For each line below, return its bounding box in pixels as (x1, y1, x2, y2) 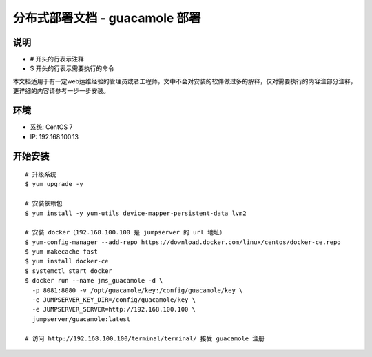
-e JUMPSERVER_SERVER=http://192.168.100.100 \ (32, 305, 196, 314)
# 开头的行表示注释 (30, 55, 84, 63)
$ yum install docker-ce (25, 257, 109, 265)
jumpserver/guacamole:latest (32, 315, 131, 323)
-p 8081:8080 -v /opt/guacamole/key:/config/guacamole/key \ (32, 286, 243, 294)
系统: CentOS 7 (30, 123, 73, 131)
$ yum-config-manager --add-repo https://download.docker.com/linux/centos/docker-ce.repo (25, 238, 341, 246)
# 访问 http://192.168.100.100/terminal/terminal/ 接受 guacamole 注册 (25, 334, 265, 343)
